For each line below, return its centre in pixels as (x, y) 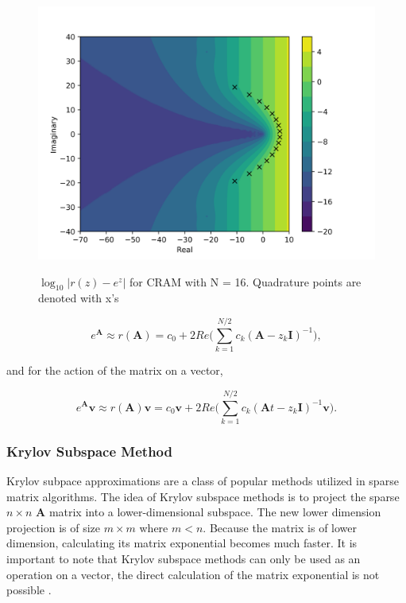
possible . (29, 590)
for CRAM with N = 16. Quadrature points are (245, 281)
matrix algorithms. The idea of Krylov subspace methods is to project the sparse (203, 496)
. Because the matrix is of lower (280, 527)
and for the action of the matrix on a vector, (115, 370)
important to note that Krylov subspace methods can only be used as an (184, 559)
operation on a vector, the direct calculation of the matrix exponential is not (193, 574)
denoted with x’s (79, 298)
